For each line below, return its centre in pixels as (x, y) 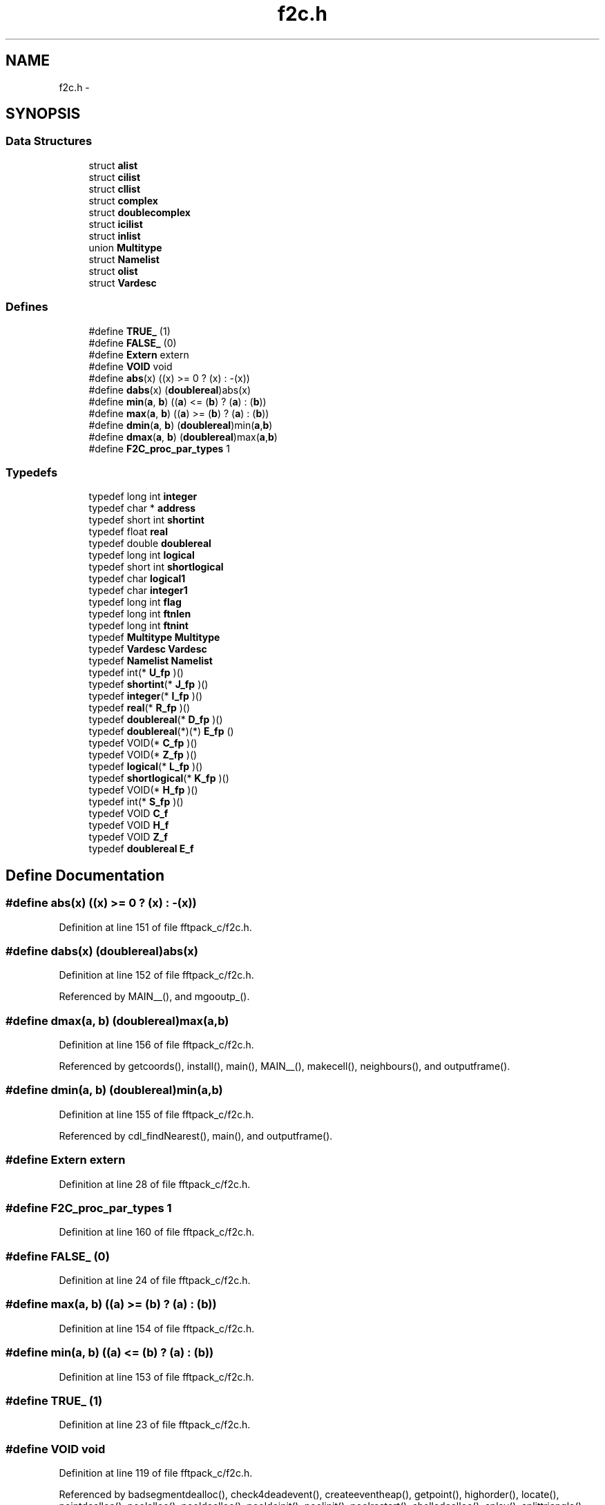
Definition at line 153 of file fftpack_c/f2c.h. (156, 1377)
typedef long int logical (142, 555)
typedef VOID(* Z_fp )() (143, 755)
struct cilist (115, 177)
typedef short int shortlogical (156, 567)
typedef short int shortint (146, 520)
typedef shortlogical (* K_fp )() (159, 778)
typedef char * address (142, 508)
